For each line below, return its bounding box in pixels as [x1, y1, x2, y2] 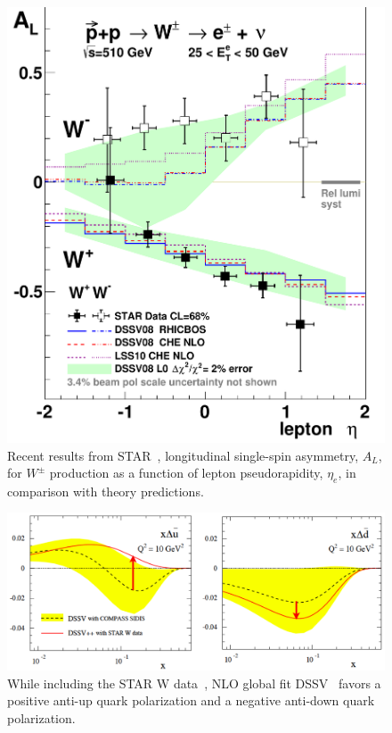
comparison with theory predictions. [7, 481, 204, 500]
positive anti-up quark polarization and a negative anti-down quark [7, 691, 375, 710]
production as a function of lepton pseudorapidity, [49, 463, 323, 482]
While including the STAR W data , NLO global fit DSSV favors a [7, 673, 381, 692]
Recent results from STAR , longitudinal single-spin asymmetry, [7, 446, 359, 464]
